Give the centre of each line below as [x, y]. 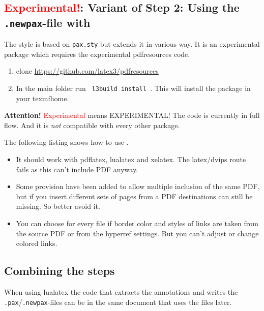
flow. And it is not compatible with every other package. [92, 125]
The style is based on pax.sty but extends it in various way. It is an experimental [132, 44]
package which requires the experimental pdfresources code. [97, 54]
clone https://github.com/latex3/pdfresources [87, 71]
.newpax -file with [47, 22]
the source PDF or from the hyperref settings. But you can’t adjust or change [137, 233]
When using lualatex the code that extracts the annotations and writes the [121, 292]
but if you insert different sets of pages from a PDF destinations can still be [134, 196]
